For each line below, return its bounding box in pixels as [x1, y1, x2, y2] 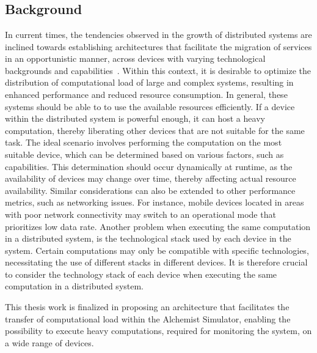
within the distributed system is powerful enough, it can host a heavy [5, 112, 265, 125]
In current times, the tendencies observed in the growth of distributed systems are [5, 28, 312, 40]
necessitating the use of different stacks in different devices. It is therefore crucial [5, 256, 308, 269]
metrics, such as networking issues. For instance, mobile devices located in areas [5, 196, 304, 209]
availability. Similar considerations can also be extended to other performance [5, 184, 296, 196]
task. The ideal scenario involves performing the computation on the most [5, 136, 282, 149]
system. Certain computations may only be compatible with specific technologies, [5, 243, 309, 256]
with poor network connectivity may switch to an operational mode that [5, 207, 276, 220]
